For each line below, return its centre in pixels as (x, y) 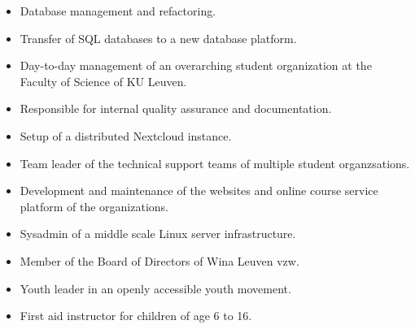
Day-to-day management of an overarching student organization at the (196, 65)
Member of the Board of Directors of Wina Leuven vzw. (159, 260)
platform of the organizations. (94, 206)
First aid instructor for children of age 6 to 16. (136, 316)
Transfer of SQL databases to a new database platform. (158, 38)
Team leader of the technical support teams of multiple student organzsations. (215, 163)
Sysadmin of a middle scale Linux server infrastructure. (158, 234)
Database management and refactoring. (118, 11)
